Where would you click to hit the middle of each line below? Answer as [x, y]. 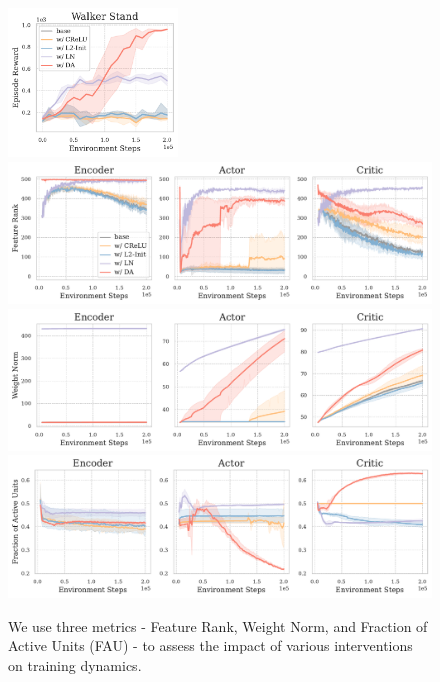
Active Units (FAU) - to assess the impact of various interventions [210, 645]
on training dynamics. [75, 664]
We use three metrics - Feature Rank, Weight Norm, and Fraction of [218, 625]
